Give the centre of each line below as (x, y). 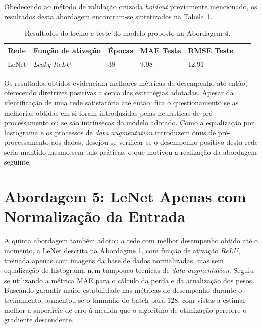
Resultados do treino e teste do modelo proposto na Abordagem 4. (127, 33)
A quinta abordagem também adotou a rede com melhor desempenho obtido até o (131, 240)
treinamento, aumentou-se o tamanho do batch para (85, 299)
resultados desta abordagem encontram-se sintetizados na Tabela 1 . (108, 16)
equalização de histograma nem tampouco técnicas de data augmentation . (118, 270)
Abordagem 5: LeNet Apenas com (125, 197)
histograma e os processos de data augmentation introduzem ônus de (110, 132)
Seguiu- (245, 270)
